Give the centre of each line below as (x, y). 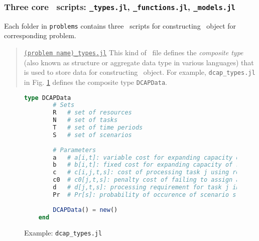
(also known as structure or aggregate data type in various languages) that (139, 62)
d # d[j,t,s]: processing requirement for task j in (146, 188)
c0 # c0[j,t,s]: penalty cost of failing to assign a (146, 180)
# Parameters (75, 150)
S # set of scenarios (92, 135)
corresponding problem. (40, 35)
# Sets (64, 105)
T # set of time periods (98, 128)
